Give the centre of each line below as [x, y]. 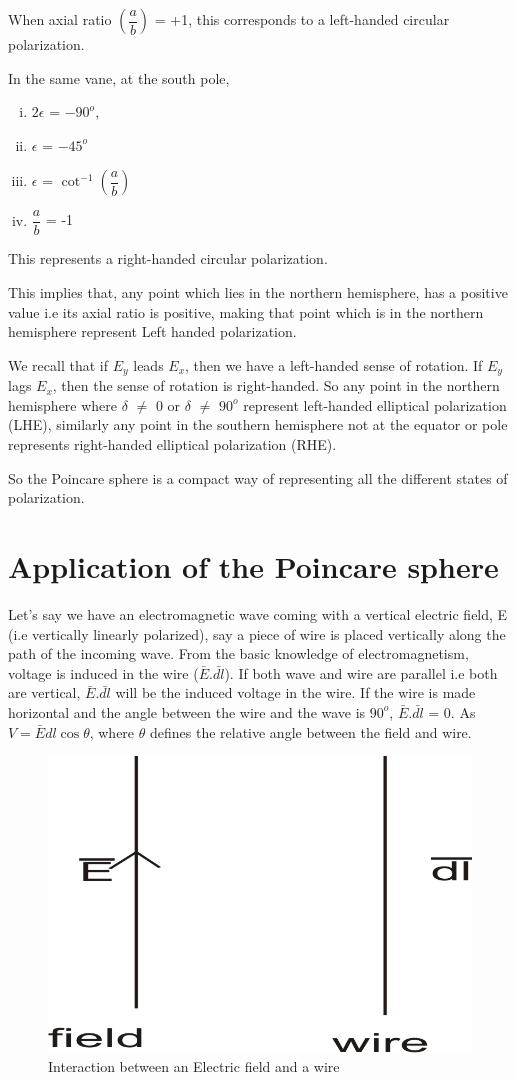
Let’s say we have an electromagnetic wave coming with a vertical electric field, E [258, 613]
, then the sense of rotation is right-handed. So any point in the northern [276, 385]
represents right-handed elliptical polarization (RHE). [172, 444]
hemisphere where [63, 404]
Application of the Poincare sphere [253, 566]
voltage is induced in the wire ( [103, 672]
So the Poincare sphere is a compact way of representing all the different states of [258, 477]
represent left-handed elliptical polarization [375, 404]
